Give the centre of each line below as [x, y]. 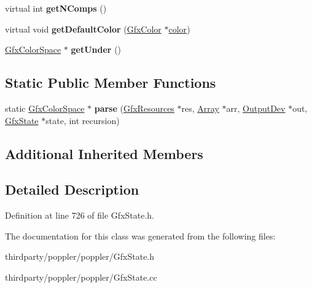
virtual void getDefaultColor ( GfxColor [83, 29]
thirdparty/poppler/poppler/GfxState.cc [81, 277]
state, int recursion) [83, 120]
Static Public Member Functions [111, 83]
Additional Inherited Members [104, 153]
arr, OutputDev [256, 108]
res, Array [200, 108]
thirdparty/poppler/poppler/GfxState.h [80, 256]
